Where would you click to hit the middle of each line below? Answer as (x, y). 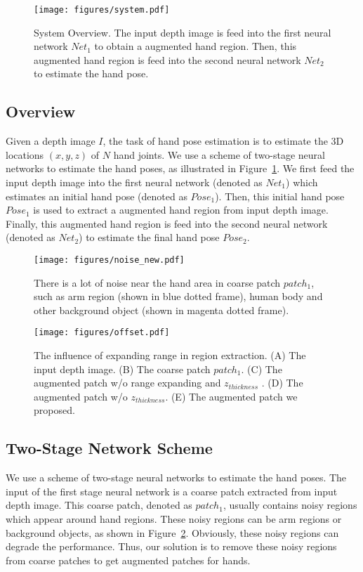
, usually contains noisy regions (290, 505)
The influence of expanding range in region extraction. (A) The (170, 355)
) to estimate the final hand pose (149, 237)
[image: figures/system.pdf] (102, 10)
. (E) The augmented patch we (231, 396)
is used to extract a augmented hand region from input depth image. (181, 210)
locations (25, 154)
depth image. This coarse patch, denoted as (99, 505)
